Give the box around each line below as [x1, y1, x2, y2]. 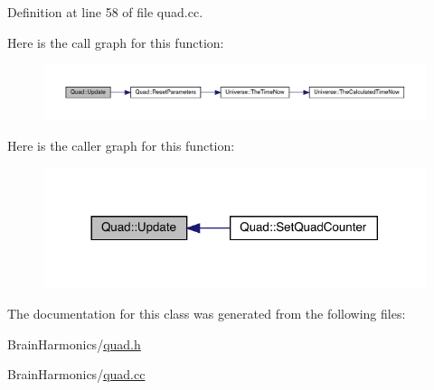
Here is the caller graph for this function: [7, 136, 235, 155]
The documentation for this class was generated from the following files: [7, 304, 406, 323]
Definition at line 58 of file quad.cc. [7, 3, 203, 21]
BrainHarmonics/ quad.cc [7, 365, 146, 384]
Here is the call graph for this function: [7, 32, 224, 51]
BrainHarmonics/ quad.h [7, 334, 141, 353]
